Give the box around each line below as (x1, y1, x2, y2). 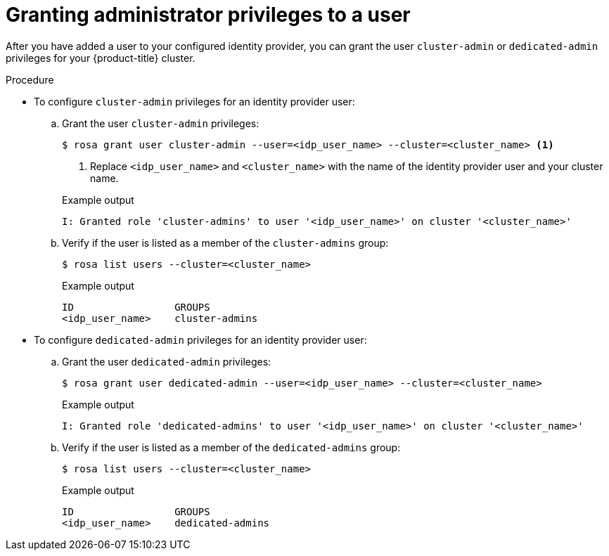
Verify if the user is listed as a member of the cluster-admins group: (62, 236, 389, 249)
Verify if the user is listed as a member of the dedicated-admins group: (62, 441, 401, 453)
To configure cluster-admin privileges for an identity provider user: (34, 95, 355, 108)
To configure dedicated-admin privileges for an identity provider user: (34, 333, 367, 346)
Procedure (6, 73, 54, 86)
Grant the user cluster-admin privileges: (62, 117, 259, 129)
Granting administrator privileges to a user (6, 3, 411, 27)
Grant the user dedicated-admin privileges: (62, 355, 271, 368)
